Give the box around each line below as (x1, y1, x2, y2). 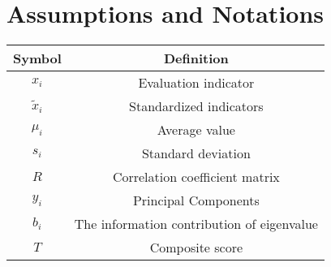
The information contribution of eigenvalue (74, 214, 318, 234)
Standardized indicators (129, 97, 264, 116)
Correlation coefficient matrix (112, 167, 280, 187)
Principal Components (132, 191, 260, 210)
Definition (163, 49, 229, 68)
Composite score (149, 238, 243, 257)
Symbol (13, 49, 62, 68)
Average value (157, 120, 235, 140)
